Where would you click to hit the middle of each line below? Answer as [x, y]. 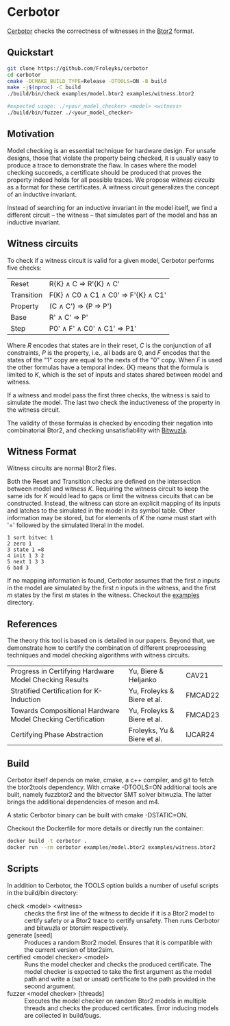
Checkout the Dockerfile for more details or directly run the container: [105, 828]
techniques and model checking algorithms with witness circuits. [99, 655]
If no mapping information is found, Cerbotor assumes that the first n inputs [114, 581]
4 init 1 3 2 [26, 556]
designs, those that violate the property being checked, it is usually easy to [113, 158]
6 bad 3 [18, 568]
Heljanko [143, 680]
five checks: [24, 268]
